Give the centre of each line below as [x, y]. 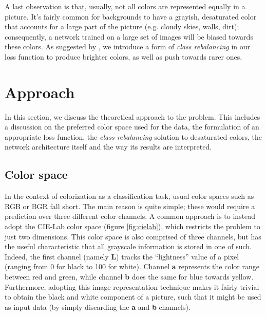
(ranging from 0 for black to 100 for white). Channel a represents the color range [132, 266]
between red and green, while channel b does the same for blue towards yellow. [129, 277]
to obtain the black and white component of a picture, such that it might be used [133, 297]
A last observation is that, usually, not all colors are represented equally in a [125, 6]
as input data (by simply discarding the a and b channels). [98, 306]
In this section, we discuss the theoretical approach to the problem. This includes [132, 116]
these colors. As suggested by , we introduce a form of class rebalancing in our [127, 47]
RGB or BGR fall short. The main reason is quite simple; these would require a [130, 206]
